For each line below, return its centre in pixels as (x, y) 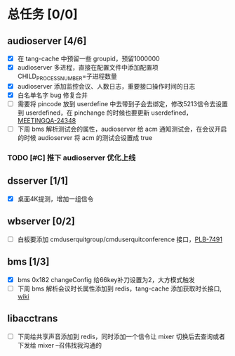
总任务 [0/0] (43, 14)
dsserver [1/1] (38, 181)
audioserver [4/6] (47, 40)
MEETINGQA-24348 (47, 121)
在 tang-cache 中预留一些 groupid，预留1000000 (88, 58)
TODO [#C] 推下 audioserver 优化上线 (72, 158)
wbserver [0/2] (41, 221)
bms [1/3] (28, 262)
